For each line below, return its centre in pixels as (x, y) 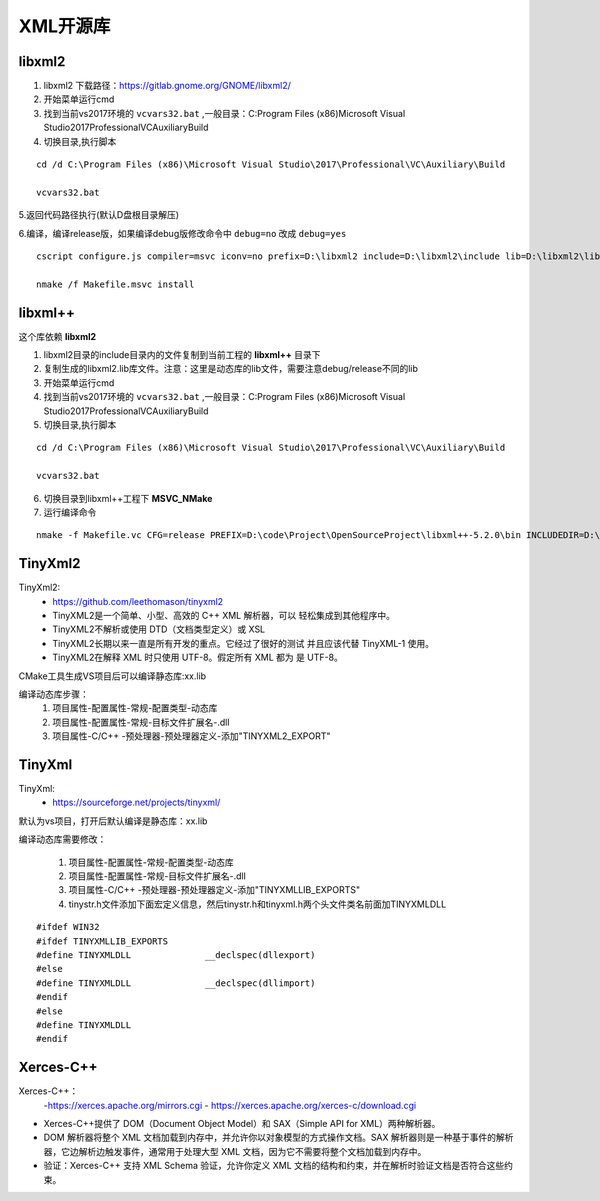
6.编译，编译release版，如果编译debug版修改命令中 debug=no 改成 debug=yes (182, 233)
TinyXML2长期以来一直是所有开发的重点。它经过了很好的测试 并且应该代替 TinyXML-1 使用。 (243, 643)
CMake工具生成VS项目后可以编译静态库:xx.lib (112, 676)
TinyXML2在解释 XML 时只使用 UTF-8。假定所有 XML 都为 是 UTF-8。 (198, 657)
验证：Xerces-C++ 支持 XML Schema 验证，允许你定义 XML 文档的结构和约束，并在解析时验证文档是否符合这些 (274, 1166)
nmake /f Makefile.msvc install (115, 284)
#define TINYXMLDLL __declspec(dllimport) (176, 983)
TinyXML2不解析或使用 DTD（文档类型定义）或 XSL (159, 629)
